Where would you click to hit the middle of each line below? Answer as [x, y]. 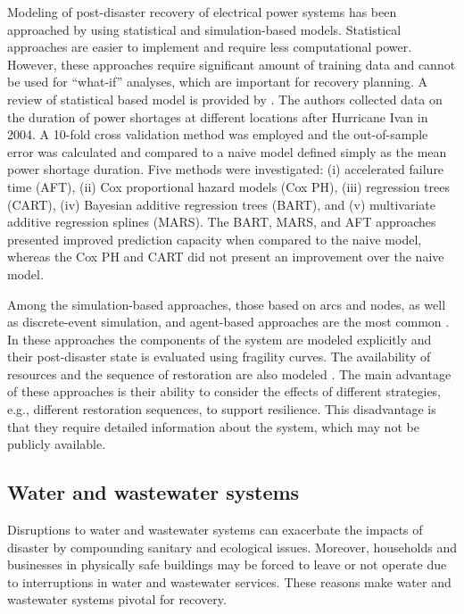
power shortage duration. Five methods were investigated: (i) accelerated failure [226, 169]
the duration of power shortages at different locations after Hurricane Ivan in [218, 116]
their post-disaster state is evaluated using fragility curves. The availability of [219, 357]
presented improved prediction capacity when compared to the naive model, [215, 239]
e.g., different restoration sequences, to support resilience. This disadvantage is [222, 409]
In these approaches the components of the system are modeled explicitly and [220, 339]
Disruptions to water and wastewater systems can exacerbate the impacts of [215, 530]
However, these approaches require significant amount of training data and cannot [232, 64]
